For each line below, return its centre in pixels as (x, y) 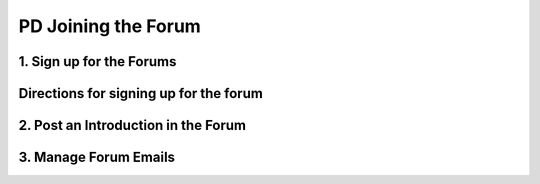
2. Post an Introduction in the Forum (132, 125)
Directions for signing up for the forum (141, 93)
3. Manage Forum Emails (96, 157)
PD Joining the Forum (110, 26)
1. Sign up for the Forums (97, 61)
